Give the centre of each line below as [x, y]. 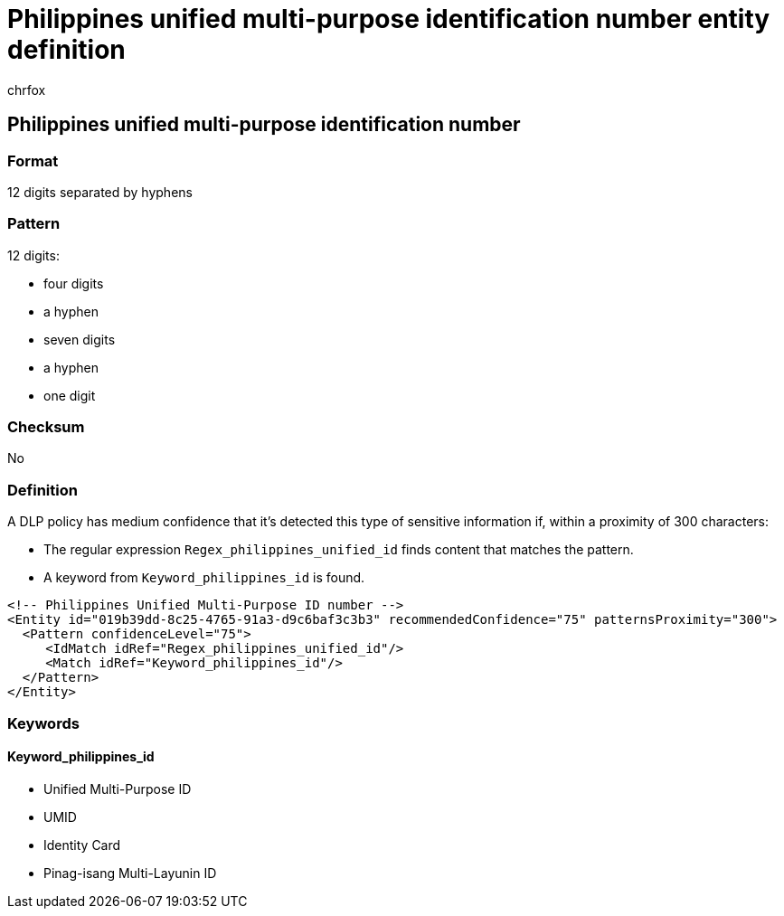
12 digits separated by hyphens [100, 192]
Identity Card [82, 845]
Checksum [46, 427]
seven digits [80, 339]
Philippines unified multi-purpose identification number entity [389, 19]
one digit [70, 395]
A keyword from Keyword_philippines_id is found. [204, 578]
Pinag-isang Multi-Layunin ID [130, 873]
